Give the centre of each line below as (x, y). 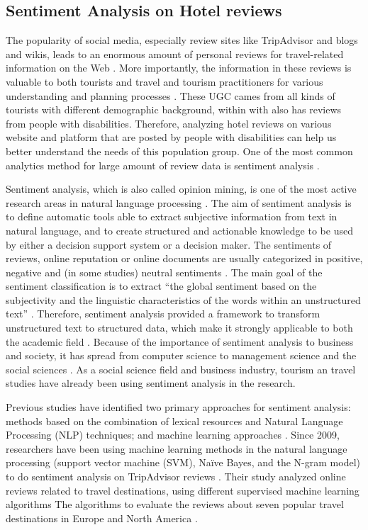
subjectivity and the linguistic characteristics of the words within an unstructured (183, 299)
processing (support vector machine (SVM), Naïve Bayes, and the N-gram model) (183, 462)
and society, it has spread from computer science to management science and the (181, 355)
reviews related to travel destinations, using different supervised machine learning (183, 490)
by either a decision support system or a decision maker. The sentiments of (169, 244)
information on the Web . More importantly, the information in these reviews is (179, 68)
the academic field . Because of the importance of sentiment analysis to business (180, 341)
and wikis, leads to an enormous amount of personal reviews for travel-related (175, 53)
